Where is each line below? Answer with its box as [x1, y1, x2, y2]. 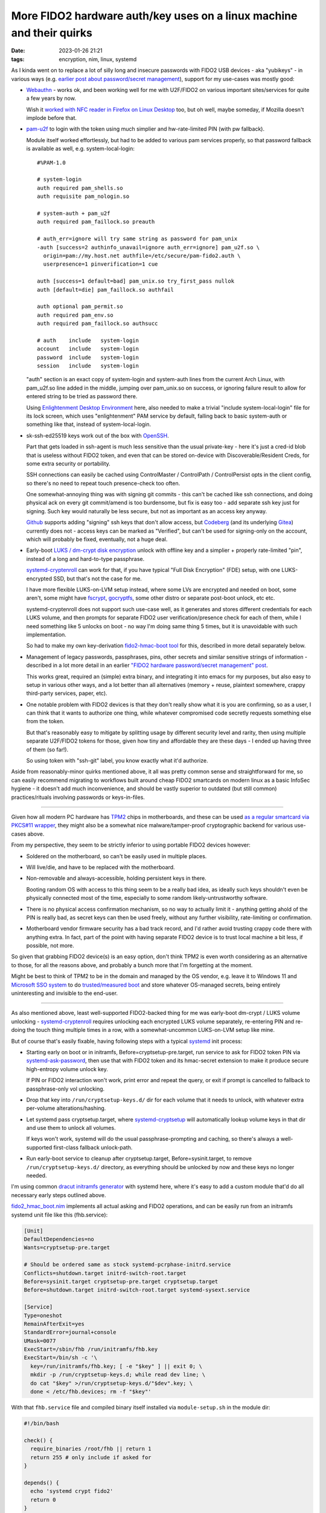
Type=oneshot [24, 1312, 63, 1319]
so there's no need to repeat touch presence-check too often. [26, 479, 181, 487]
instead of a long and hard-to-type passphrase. [26, 555, 145, 562]
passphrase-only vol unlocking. [26, 1085, 105, 1092]
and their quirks [11, 26, 93, 39]
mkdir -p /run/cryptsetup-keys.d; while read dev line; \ [30, 1371, 206, 1378]
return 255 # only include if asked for [30, 1454, 152, 1461]
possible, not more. [26, 942, 75, 950]
